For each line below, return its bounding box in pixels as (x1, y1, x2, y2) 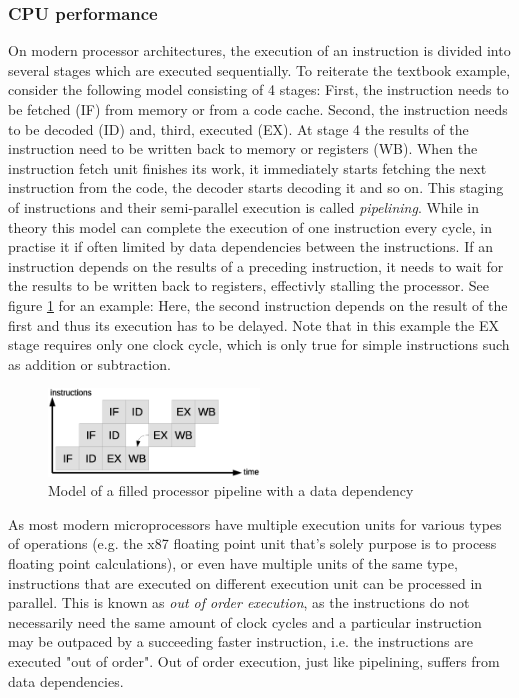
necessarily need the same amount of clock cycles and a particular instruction (8, 611, 482, 632)
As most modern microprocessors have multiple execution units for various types (8, 513, 502, 534)
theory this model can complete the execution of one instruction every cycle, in (8, 216, 493, 237)
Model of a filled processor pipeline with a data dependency (48, 480, 414, 501)
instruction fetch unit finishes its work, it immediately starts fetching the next (8, 157, 487, 178)
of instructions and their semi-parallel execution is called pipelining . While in (8, 196, 479, 217)
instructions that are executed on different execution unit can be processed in (8, 572, 483, 593)
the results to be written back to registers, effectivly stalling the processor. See (8, 275, 489, 296)
